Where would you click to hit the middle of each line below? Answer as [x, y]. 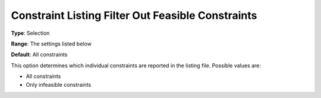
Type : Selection [30, 33]
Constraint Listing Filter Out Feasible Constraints [134, 15]
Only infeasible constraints [59, 84]
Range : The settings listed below [51, 44]
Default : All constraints [39, 55]
